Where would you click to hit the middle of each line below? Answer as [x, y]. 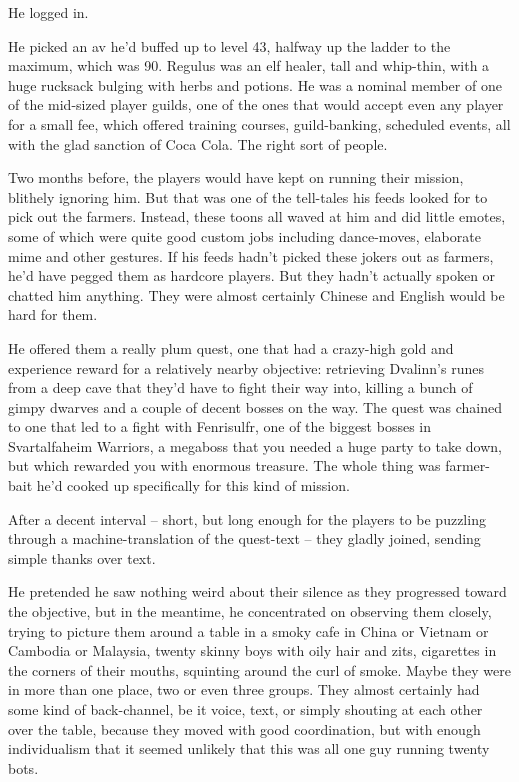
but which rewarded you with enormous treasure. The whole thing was [224, 465]
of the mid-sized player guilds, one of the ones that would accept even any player [256, 104]
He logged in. [48, 12]
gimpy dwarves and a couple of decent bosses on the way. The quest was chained [255, 406]
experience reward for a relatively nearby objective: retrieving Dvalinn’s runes [246, 367]
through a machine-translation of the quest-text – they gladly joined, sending [244, 538]
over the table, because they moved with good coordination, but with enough [244, 728]
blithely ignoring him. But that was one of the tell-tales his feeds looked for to [248, 196]
